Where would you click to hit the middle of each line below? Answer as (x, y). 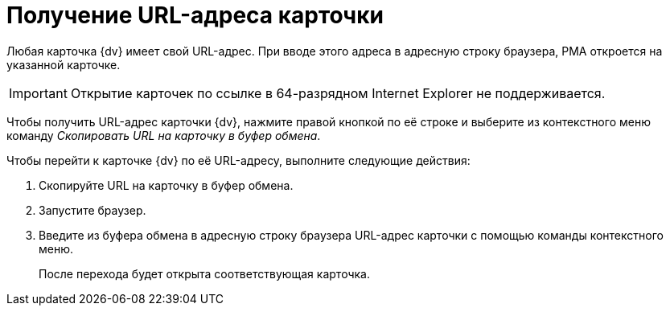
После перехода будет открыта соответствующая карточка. (204, 273)
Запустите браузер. (92, 210)
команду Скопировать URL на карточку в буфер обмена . (164, 135)
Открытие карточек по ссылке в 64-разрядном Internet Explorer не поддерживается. (338, 93)
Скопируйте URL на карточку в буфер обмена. (166, 185)
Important (38, 93)
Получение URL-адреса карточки (195, 15)
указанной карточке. (64, 64)
